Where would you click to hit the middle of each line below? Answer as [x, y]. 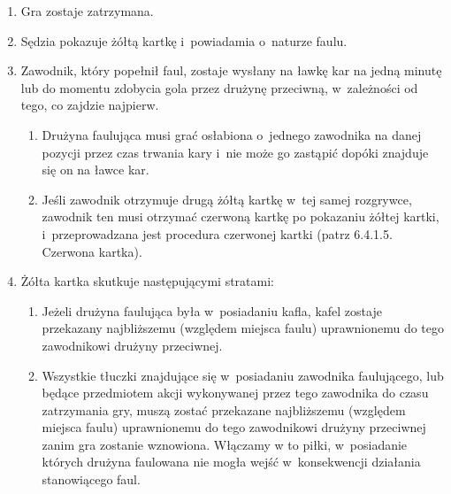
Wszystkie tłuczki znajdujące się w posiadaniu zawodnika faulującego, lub [243, 375]
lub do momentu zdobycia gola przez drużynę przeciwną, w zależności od [219, 87]
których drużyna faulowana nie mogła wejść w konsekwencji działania [231, 462]
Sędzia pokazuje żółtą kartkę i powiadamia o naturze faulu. [184, 40]
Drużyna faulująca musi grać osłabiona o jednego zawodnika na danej [232, 134]
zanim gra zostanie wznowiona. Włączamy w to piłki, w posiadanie [225, 444]
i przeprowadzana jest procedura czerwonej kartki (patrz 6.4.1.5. [217, 233]
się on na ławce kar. [96, 170]
